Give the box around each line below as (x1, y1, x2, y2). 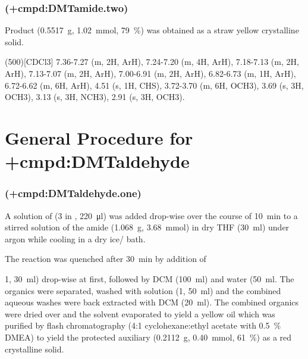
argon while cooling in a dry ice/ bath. (5, 232, 146, 245)
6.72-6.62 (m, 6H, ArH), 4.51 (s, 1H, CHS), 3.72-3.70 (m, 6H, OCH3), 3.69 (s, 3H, (5, 79, 304, 91)
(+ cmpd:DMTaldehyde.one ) (5, 186, 142, 201)
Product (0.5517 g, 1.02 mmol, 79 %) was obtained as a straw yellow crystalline (5, 24, 299, 36)
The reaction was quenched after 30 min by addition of (5, 252, 206, 265)
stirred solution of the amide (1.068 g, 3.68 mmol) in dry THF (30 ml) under (5, 221, 290, 233)
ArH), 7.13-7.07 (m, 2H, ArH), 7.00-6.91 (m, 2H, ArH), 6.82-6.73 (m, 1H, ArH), (5, 67, 296, 79)
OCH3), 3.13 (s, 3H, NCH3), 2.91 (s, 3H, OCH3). (5, 90, 185, 103)
